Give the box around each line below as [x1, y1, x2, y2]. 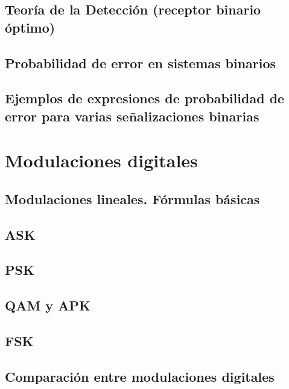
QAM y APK [5, 296, 91, 315]
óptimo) [5, 18, 56, 36]
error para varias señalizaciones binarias [5, 106, 259, 125]
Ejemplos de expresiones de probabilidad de [5, 89, 285, 108]
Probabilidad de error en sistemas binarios [5, 53, 276, 72]
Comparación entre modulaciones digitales [5, 367, 275, 385]
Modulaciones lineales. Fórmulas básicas [5, 189, 260, 208]
